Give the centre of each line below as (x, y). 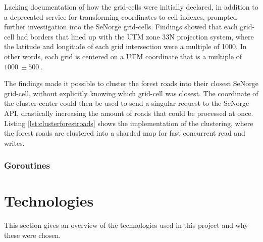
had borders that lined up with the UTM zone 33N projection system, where (135, 36)
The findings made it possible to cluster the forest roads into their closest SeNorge (131, 83)
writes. (14, 143)
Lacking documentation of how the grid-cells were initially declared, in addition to (131, 7)
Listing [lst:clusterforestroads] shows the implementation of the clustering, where (129, 123)
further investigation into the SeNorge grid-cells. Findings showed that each (121, 27)
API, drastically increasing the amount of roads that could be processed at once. (129, 113)
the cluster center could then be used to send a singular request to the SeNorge (127, 103)
